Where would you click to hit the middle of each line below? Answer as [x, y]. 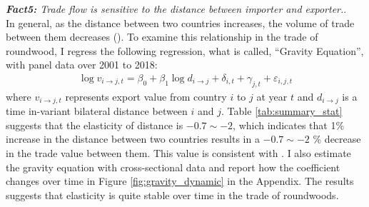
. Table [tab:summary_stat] [282, 111]
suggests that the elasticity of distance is [95, 125]
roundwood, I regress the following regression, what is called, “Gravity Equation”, [185, 50]
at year [272, 96]
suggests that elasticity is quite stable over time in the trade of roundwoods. [172, 195]
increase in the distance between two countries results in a [133, 139]
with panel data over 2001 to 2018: [82, 65]
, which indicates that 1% [289, 125]
